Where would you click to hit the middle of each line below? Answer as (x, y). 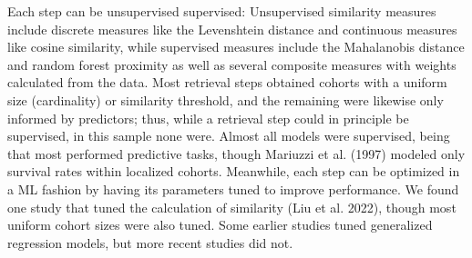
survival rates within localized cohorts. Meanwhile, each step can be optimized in (234, 171)
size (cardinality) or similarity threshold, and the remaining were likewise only (226, 99)
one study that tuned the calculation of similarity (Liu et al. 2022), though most (232, 207)
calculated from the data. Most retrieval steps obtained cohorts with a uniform (227, 82)
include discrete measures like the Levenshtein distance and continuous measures (232, 29)
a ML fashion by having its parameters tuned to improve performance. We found (233, 189)
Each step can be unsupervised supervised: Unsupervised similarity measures (222, 11)
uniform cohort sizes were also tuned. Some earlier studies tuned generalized (220, 225)
